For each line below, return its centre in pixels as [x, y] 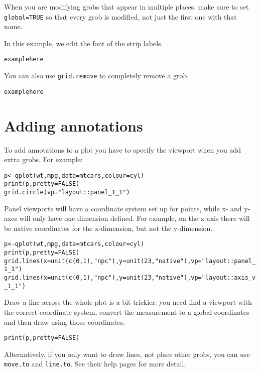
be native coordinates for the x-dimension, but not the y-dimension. [108, 228]
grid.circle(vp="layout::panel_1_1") [67, 193]
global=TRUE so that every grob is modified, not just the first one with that [120, 16]
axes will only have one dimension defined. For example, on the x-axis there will [127, 218]
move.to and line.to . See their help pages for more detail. [95, 364]
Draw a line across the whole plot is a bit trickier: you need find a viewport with [128, 302]
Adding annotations [74, 125]
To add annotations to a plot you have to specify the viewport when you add [122, 149]
